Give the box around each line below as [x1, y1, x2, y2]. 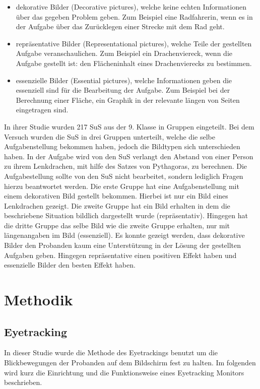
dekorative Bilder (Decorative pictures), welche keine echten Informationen [16, 2, 246, 12]
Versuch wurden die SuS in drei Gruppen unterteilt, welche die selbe [4, 131, 215, 142]
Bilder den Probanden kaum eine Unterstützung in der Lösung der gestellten [4, 240, 241, 250]
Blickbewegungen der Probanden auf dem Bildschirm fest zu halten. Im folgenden [4, 357, 256, 368]
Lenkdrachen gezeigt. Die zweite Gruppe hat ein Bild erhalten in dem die [4, 200, 230, 211]
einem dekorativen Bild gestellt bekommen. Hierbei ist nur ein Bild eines [4, 190, 228, 201]
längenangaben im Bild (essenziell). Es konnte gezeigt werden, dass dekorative [4, 230, 245, 240]
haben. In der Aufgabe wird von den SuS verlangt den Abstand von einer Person [4, 151, 253, 161]
